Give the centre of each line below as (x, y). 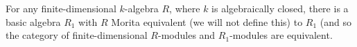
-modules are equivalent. (281, 35)
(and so (336, 21)
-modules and (186, 35)
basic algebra (33, 21)
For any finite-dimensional (61, 8)
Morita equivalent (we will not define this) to (207, 21)
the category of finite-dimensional (77, 35)
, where (185, 8)
